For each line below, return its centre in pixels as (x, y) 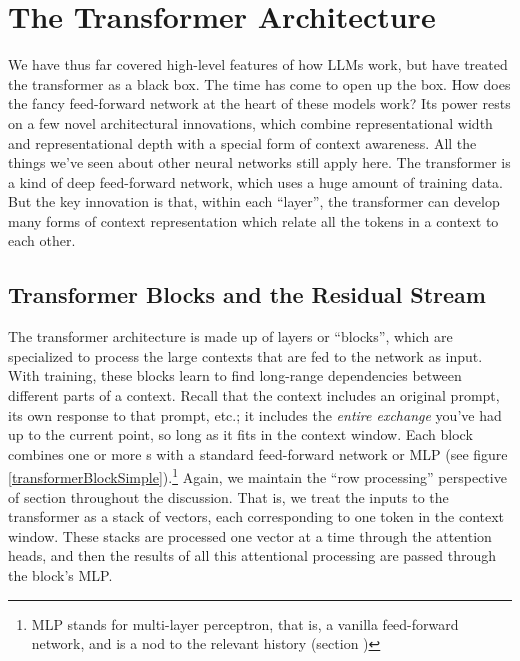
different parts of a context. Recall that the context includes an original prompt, (254, 395)
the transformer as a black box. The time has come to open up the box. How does (259, 83)
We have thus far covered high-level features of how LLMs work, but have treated (258, 64)
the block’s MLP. (60, 575)
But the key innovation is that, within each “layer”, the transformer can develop (254, 201)
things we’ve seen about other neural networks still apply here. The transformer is (259, 162)
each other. (42, 240)
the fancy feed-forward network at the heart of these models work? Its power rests (259, 103)
